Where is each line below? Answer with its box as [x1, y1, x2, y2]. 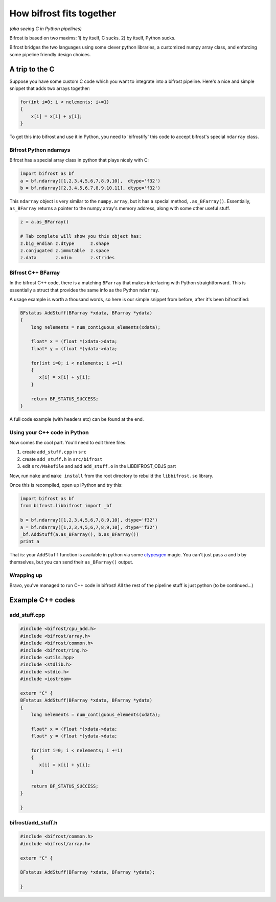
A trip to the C [9, 64, 55, 74]
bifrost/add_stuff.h [9, 819, 58, 826]
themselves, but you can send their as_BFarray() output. [9, 559, 133, 565]
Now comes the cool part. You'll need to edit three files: [9, 440, 127, 446]
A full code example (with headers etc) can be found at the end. [9, 416, 144, 422]
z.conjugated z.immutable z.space [20, 247, 109, 253]
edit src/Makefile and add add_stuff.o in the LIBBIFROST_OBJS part [22, 463, 176, 469]
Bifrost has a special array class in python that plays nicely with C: [9, 157, 149, 163]
